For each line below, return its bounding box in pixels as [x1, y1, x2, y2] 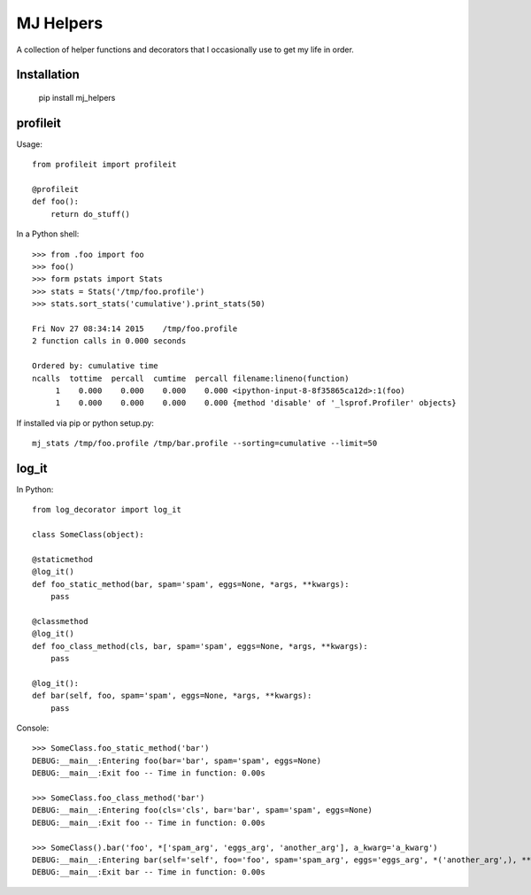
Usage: [16, 138, 43, 150]
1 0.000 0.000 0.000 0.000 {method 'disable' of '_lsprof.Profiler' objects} [55, 398, 458, 408]
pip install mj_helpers [38, 92, 116, 103]
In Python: [16, 483, 54, 495]
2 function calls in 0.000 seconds [32, 336, 187, 346]
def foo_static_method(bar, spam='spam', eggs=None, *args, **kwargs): [32, 579, 350, 589]
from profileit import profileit [32, 159, 177, 170]
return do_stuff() [50, 209, 131, 219]
